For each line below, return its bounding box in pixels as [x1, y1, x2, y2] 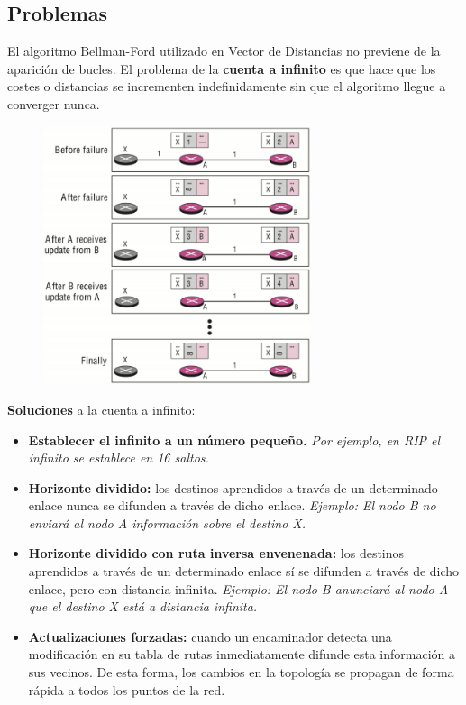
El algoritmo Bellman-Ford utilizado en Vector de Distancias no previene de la [7, 41, 441, 60]
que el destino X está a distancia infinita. [28, 597, 258, 616]
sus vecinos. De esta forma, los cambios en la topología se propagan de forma [28, 663, 454, 682]
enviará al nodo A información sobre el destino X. [28, 513, 306, 532]
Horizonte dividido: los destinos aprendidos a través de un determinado [28, 478, 438, 497]
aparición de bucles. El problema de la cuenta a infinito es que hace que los [7, 59, 436, 78]
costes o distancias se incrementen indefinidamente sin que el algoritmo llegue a [7, 77, 446, 96]
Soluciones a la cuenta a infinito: [7, 399, 196, 418]
